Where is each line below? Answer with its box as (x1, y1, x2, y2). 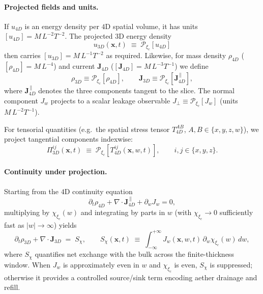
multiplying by (4, 206, 50, 217)
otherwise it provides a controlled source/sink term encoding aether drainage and (4, 272, 257, 282)
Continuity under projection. (4, 166, 107, 177)
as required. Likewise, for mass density (106, 50, 226, 61)
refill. (4, 282, 20, 292)
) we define (174, 61, 209, 71)
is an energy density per (24, 20, 99, 31)
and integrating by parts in (80, 206, 165, 217)
